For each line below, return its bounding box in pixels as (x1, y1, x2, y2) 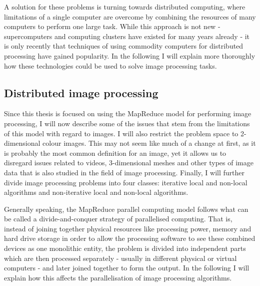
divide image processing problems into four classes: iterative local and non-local (4, 177, 247, 187)
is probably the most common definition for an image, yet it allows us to (4, 147, 226, 158)
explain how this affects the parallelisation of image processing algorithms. (4, 272, 232, 282)
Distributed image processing (4, 85, 158, 100)
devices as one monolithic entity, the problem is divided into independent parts (4, 243, 246, 253)
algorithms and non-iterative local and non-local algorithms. (4, 187, 188, 197)
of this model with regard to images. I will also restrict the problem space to (4, 128, 238, 138)
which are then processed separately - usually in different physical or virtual (4, 252, 237, 263)
